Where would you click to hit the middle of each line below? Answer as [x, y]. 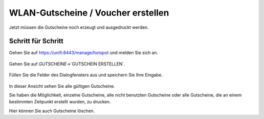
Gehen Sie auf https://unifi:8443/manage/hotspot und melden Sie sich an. [84, 53]
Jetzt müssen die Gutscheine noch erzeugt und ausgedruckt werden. [79, 27]
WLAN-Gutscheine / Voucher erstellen [89, 13]
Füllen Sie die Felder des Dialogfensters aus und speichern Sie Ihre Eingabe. [86, 75]
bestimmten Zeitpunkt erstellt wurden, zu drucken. [60, 102]
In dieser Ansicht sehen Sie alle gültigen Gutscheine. [62, 86]
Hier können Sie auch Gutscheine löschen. [52, 111]
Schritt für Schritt [36, 41]
